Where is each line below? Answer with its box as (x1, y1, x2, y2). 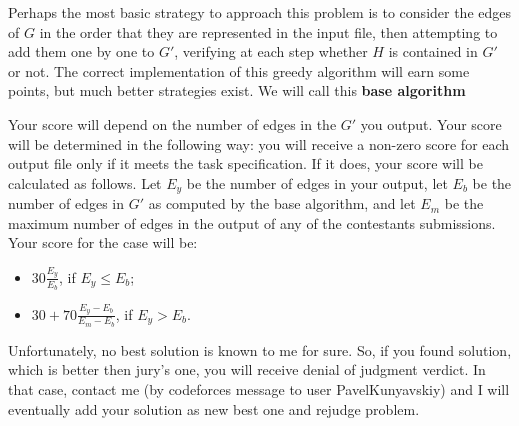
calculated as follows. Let (8, 172, 162, 193)
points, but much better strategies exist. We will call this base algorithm (8, 80, 466, 101)
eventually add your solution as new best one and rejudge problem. (8, 398, 420, 419)
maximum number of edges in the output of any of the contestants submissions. (8, 212, 496, 233)
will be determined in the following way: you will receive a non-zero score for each (8, 133, 510, 154)
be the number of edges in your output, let (186, 172, 448, 193)
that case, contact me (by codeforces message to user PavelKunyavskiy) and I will (8, 379, 510, 400)
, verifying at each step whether (174, 41, 368, 62)
